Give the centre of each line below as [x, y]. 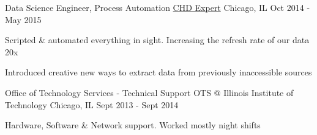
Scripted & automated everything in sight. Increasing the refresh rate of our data [157, 40]
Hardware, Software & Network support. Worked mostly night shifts [133, 125]
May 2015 [23, 19]
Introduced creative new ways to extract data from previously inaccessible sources [158, 72]
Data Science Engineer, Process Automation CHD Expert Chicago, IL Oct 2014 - [158, 7]
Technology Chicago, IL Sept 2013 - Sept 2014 [92, 104]
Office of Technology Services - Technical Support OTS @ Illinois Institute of [149, 92]
